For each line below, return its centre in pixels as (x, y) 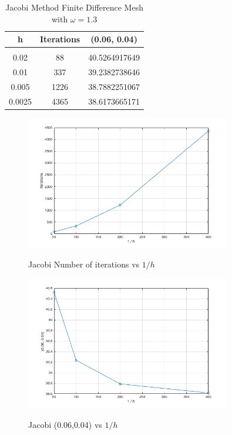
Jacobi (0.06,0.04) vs (65, 424)
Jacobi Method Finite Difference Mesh (74, 7)
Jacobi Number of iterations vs (84, 264)
